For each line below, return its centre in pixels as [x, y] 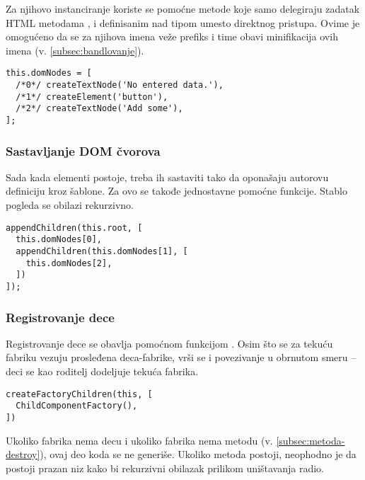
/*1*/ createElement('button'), [92, 97]
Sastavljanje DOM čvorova [83, 150]
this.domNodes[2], [69, 263]
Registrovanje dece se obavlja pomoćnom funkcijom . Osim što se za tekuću [169, 343]
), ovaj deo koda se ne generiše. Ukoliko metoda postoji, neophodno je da [198, 454]
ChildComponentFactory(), [77, 406]
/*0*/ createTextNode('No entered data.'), [120, 85]
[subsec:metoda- [311, 440]
